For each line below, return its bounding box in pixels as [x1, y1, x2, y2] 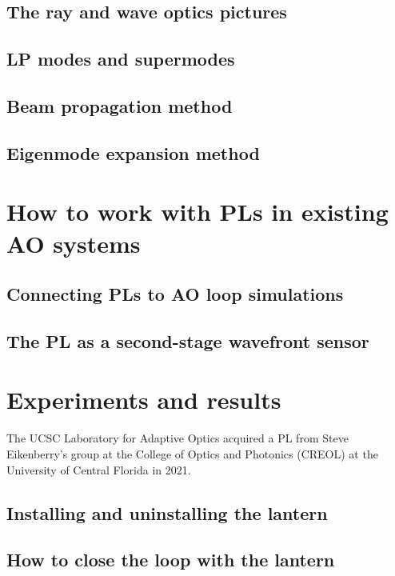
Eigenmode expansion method [6, 140, 260, 165]
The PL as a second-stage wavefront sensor [6, 328, 369, 353]
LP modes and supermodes [6, 46, 235, 71]
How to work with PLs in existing [6, 195, 389, 228]
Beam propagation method [6, 93, 233, 118]
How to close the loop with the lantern [6, 547, 335, 572]
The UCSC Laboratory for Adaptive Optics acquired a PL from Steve [6, 430, 349, 446]
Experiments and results [6, 383, 281, 416]
